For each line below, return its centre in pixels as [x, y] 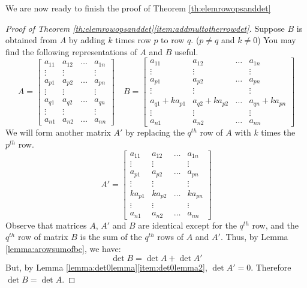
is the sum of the [111, 237]
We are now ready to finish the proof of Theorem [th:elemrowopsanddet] [138, 8]
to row [173, 40]
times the [278, 132]
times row [133, 40]
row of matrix [43, 237]
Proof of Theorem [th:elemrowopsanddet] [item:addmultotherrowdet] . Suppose [145, 28]
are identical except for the [187, 225]
